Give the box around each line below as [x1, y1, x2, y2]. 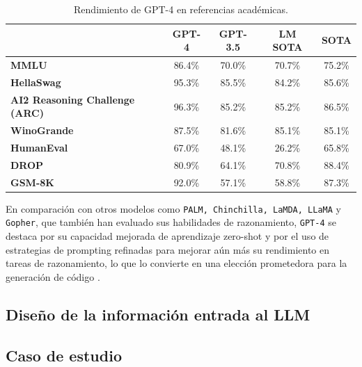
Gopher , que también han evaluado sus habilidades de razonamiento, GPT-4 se [6, 215, 336, 229]
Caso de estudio [6, 344, 122, 366]
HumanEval [10, 140, 68, 154]
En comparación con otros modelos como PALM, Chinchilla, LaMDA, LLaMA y [6, 201, 341, 215]
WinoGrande [10, 123, 74, 138]
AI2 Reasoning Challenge [10, 92, 135, 106]
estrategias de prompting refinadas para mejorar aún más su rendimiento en [6, 242, 329, 256]
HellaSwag [10, 74, 61, 89]
